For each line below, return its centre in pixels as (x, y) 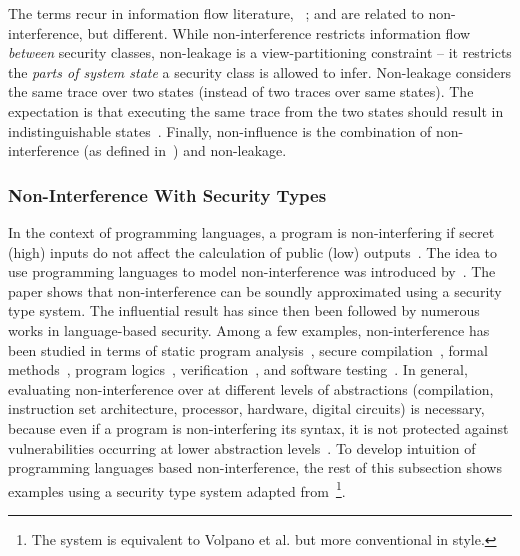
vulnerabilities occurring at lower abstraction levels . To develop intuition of (242, 447)
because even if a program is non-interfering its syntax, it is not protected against (258, 427)
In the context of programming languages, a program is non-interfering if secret (251, 231)
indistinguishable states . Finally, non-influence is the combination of (220, 130)
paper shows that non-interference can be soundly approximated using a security (255, 290)
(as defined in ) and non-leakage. (185, 150)
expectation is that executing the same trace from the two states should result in (256, 110)
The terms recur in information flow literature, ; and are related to (216, 13)
